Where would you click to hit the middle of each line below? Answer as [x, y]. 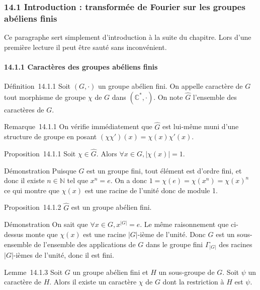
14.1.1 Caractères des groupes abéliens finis [81, 66]
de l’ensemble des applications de [85, 244]
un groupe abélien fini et [110, 272]
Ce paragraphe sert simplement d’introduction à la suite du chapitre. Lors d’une [128, 37]
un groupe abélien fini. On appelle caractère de [170, 86]
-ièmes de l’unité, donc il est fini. [64, 255]
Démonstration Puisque [40, 170]
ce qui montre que [32, 190]
